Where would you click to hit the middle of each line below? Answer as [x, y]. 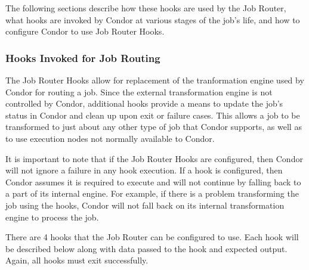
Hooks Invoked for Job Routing [83, 58]
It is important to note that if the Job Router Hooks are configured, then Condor [154, 158]
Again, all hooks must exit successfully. [77, 260]
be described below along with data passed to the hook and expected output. [146, 248]
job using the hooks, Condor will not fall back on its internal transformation [145, 205]
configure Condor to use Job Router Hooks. [85, 31]
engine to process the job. [52, 217]
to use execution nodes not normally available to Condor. [110, 138]
